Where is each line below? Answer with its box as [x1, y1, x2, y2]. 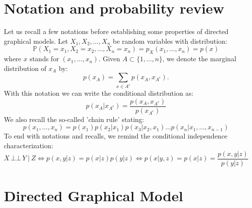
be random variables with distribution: [112, 35, 227, 46]
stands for [30, 53, 59, 64]
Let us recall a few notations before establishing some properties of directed [4, 26, 229, 36]
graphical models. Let [4, 35, 68, 46]
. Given [98, 53, 120, 64]
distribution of [4, 63, 47, 73]
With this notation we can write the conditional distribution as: [4, 88, 193, 98]
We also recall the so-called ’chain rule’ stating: [4, 114, 144, 124]
